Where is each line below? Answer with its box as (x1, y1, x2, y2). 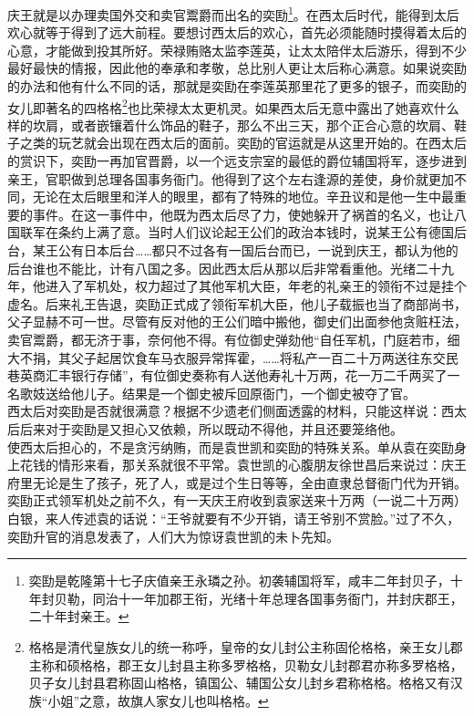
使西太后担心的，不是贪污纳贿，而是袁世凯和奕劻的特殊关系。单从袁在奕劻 (7, 437, 454, 456)
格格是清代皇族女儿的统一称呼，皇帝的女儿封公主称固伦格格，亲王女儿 (28, 637, 450, 656)
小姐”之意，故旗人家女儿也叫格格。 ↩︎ (47, 690, 269, 710)
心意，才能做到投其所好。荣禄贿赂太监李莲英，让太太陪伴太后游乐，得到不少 (7, 40, 467, 59)
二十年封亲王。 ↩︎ (28, 607, 129, 626)
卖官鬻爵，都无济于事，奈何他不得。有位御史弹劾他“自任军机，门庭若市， (7, 330, 448, 348)
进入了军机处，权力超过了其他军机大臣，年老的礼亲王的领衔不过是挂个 (45, 276, 467, 296)
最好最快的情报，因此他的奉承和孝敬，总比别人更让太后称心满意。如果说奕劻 (7, 58, 467, 78)
